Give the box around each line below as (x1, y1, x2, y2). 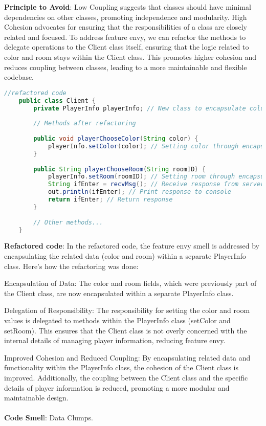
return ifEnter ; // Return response (48, 196, 173, 203)
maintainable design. (4, 392, 69, 403)
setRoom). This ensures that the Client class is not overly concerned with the (4, 325, 247, 335)
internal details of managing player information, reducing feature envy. (4, 335, 226, 346)
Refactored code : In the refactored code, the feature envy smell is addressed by (4, 240, 260, 251)
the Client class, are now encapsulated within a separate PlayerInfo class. (4, 287, 234, 298)
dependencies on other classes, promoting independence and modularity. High (4, 11, 247, 22)
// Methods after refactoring (33, 120, 136, 127)
